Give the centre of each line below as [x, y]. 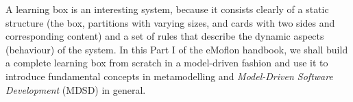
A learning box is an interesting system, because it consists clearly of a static [167, 9]
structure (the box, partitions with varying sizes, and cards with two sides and [170, 22]
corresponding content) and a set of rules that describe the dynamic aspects [165, 36]
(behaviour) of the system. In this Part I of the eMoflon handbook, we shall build [177, 49]
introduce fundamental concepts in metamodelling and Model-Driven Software [169, 76]
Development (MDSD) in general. [76, 89]
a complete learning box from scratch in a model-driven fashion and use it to [167, 63]
